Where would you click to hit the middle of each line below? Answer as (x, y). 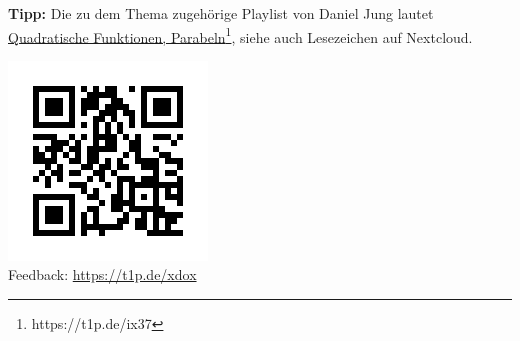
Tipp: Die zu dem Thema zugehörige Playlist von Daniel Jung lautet (221, 13)
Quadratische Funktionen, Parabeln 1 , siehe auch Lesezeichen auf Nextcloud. (240, 35)
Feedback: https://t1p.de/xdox (102, 274)
